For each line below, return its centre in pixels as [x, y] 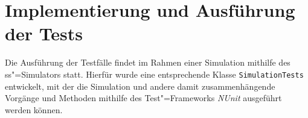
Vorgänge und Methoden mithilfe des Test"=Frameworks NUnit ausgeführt [143, 98]
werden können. [34, 109]
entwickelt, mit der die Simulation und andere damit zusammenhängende [140, 86]
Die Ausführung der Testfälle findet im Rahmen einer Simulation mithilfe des [148, 62]
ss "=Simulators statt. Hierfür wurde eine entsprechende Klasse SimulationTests [154, 74]
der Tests [44, 33]
